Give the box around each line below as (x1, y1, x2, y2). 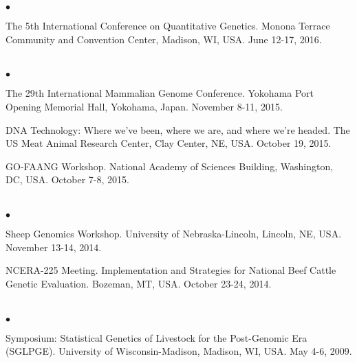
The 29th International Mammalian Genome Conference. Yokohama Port (6, 86, 314, 100)
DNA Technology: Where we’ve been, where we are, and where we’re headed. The (6, 122, 350, 137)
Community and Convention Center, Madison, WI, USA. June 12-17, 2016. (6, 32, 322, 46)
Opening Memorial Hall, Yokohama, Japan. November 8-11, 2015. (6, 99, 283, 113)
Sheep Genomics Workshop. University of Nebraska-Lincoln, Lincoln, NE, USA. (6, 226, 342, 241)
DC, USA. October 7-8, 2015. (6, 172, 129, 187)
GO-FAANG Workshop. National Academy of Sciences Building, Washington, (6, 159, 334, 173)
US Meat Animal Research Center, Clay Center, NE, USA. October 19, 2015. (6, 136, 332, 150)
